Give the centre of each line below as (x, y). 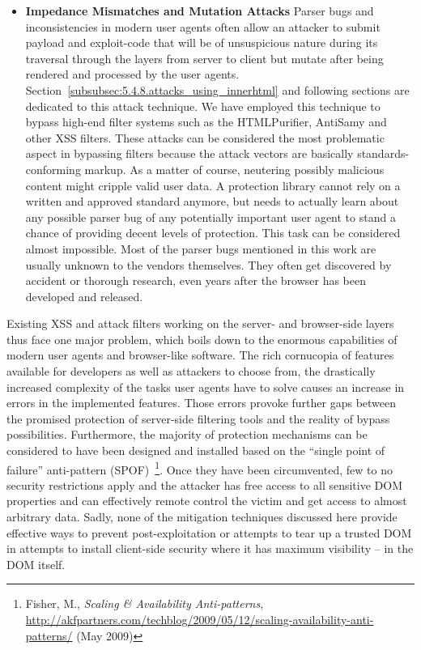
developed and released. (84, 296)
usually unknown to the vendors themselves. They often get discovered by (208, 264)
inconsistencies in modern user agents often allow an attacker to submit (203, 26)
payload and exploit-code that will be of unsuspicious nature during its (202, 42)
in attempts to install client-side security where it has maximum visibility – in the (210, 548)
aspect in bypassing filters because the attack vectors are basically (189, 153)
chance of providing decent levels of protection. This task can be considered (213, 233)
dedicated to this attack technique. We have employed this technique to (203, 106)
